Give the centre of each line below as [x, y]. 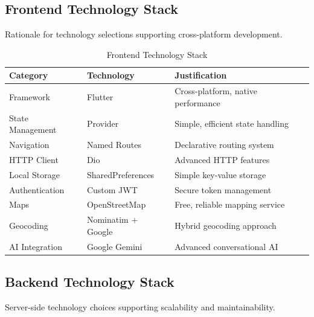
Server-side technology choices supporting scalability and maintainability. [140, 307]
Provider [103, 123]
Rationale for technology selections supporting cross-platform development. [144, 34]
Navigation [29, 145]
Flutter [100, 97]
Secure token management [223, 189]
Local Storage [34, 174]
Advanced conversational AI [226, 246]
